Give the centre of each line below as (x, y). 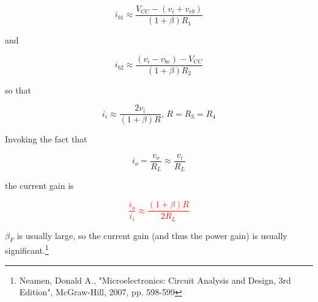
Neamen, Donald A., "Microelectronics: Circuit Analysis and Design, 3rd (155, 280)
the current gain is (39, 186)
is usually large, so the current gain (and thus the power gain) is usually (152, 235)
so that (18, 90)
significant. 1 (27, 249)
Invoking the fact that (46, 139)
